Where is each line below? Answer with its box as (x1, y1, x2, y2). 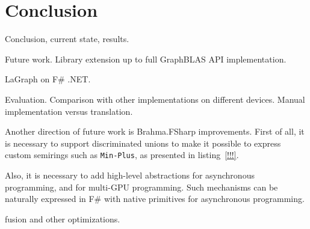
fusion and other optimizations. (5, 212, 120, 225)
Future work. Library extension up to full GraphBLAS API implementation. (5, 52, 287, 65)
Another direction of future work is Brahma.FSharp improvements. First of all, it (5, 125, 305, 138)
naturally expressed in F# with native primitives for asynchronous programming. (5, 192, 305, 205)
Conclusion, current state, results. (5, 32, 129, 45)
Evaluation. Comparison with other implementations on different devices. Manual (5, 93, 305, 105)
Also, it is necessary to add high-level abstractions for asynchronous (5, 168, 255, 181)
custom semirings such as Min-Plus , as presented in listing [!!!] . (5, 148, 239, 161)
